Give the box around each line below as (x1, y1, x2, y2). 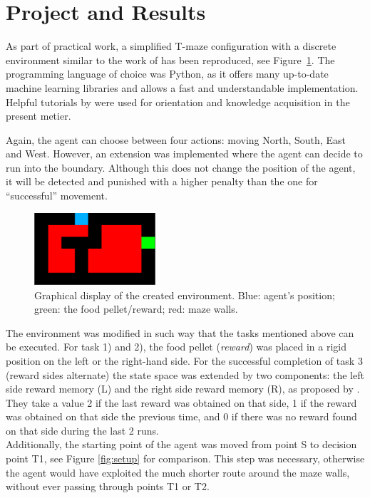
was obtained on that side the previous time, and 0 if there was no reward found (6, 409, 357, 424)
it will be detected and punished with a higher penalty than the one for (6, 174, 318, 189)
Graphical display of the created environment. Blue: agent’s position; (34, 287, 335, 302)
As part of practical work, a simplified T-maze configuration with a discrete (6, 38, 336, 53)
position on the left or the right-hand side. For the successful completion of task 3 (6, 353, 363, 368)
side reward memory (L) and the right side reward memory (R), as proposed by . (6, 381, 360, 396)
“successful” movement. (6, 188, 108, 203)
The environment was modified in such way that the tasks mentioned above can (6, 325, 354, 340)
